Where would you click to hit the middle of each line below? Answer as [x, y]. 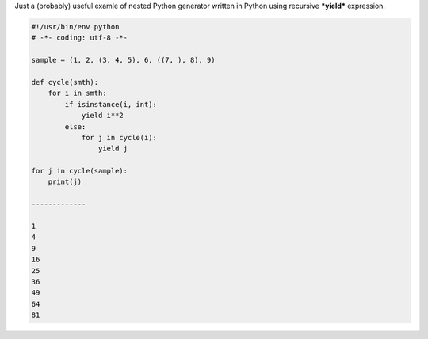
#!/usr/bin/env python [75, 27]
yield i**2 [103, 116]
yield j [113, 149]
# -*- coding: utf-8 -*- [80, 38]
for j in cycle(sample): [80, 171]
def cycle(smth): [65, 82]
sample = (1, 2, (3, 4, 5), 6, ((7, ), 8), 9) [123, 60]
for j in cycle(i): [119, 137]
